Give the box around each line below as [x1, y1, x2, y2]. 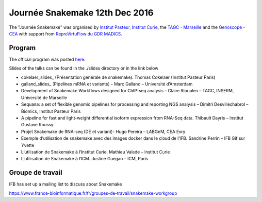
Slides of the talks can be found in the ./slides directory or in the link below [9, 66, 159, 71]
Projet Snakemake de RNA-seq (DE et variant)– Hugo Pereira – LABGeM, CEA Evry [21, 129, 186, 135]
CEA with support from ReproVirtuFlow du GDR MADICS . [9, 31, 122, 36]
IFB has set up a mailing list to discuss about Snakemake [9, 181, 122, 187]
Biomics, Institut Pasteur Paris [21, 108, 81, 114]
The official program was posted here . [9, 56, 86, 62]
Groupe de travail [9, 168, 63, 177]
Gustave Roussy [21, 122, 54, 128]
